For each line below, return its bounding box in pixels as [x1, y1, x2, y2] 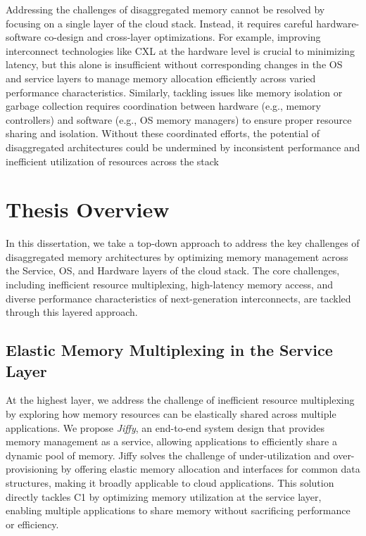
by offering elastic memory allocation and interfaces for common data [61, 461, 360, 476]
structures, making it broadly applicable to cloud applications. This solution [6, 475, 334, 490]
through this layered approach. [6, 305, 138, 319]
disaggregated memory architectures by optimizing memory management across [6, 249, 348, 264]
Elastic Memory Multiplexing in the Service [6, 339, 333, 361]
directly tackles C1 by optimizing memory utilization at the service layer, [6, 489, 322, 504]
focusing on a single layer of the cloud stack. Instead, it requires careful [6, 15, 313, 30]
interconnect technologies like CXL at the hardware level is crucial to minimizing [6, 43, 355, 58]
